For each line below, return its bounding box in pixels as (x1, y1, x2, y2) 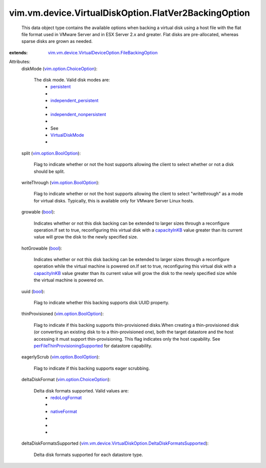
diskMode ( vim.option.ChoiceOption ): (21, 66, 98, 72)
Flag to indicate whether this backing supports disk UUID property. (33, 300, 169, 306)
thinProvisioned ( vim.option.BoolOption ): (21, 311, 104, 317)
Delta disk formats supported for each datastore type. (33, 452, 143, 458)
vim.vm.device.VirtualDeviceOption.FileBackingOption (48, 49, 158, 55)
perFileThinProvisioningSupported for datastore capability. (33, 343, 152, 349)
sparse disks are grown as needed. (21, 39, 93, 44)
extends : (9, 49, 28, 55)
